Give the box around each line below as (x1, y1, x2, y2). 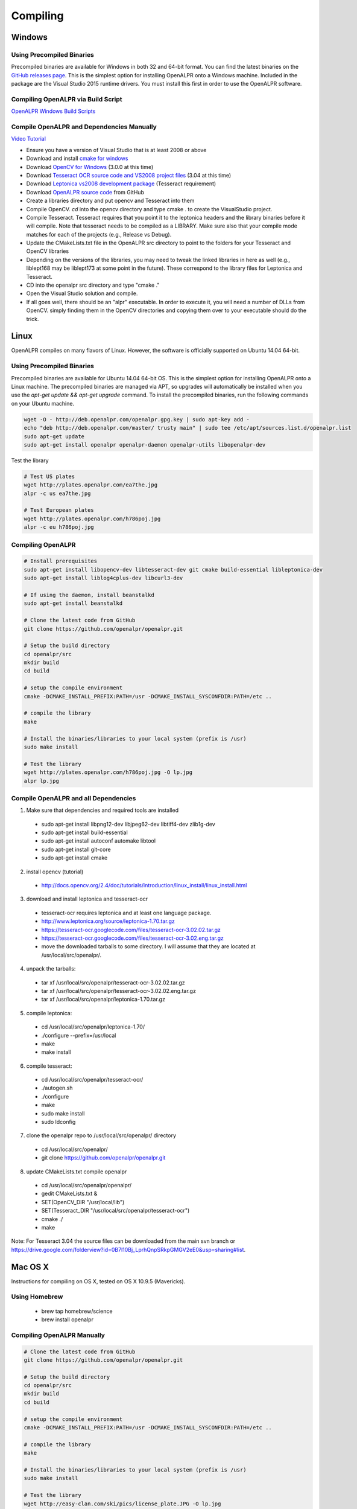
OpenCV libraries (26, 247, 69, 255)
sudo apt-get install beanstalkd (24, 600, 123, 607)
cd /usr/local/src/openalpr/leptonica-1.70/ (41, 1023, 145, 1030)
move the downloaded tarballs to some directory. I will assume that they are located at (41, 943, 256, 950)
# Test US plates (24, 473, 75, 480)
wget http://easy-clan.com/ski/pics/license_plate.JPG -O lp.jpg (24, 1500, 221, 1507)
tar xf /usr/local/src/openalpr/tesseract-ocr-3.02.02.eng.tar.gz (41, 987, 196, 994)
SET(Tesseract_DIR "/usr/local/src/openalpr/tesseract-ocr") (41, 1207, 190, 1214)
